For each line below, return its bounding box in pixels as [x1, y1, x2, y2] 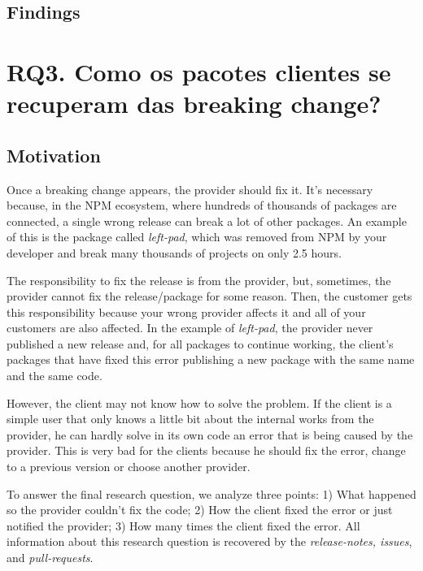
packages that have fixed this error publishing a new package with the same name [7, 351, 415, 368]
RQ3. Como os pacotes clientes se [7, 54, 391, 88]
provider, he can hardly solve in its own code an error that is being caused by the [7, 426, 413, 443]
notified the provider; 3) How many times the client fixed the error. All [7, 517, 360, 534]
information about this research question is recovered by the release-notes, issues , [7, 533, 412, 550]
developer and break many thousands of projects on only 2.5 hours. [7, 244, 342, 261]
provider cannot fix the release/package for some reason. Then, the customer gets [7, 288, 412, 305]
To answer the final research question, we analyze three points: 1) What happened [7, 485, 416, 502]
